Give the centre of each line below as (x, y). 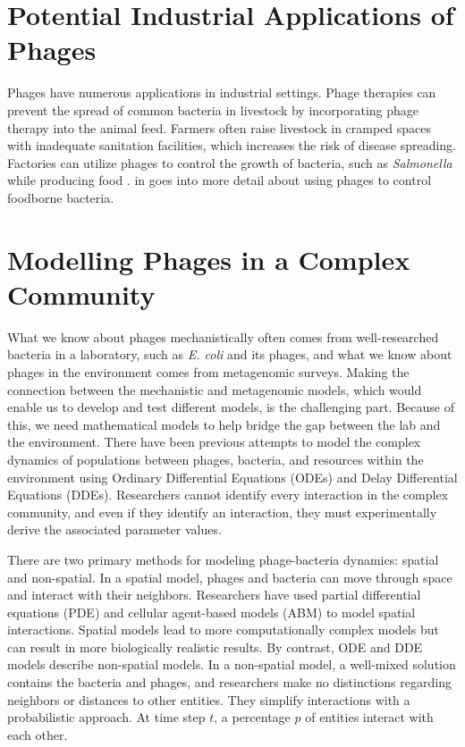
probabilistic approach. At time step (106, 717)
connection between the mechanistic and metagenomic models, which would (215, 389)
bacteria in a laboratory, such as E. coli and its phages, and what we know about (230, 354)
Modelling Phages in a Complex (209, 259)
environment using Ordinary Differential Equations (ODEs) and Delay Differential (232, 477)
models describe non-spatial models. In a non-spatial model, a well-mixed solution (232, 664)
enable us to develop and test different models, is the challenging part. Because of (231, 407)
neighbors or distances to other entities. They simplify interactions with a (209, 699)
